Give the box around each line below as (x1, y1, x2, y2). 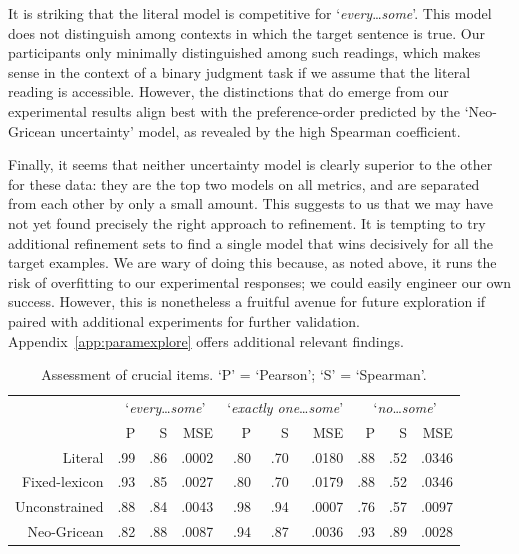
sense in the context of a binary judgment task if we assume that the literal (8, 61, 471, 82)
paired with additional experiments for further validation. (8, 310, 360, 331)
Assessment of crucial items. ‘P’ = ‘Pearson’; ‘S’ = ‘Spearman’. (41, 364, 427, 385)
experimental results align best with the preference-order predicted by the (8, 100, 461, 121)
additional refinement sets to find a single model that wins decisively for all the (8, 232, 494, 253)
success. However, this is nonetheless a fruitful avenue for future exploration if (8, 291, 486, 312)
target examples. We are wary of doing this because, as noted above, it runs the (8, 252, 497, 273)
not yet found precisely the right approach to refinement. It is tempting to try (8, 212, 486, 233)
